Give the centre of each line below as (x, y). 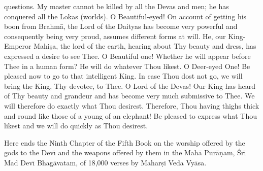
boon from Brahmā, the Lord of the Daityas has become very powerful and (121, 26)
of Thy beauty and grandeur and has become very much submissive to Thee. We (129, 96)
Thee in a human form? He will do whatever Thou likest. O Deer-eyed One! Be (127, 66)
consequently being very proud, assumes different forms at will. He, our (115, 36)
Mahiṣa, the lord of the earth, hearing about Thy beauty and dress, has (145, 46)
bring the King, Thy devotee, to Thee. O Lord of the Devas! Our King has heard (130, 85)
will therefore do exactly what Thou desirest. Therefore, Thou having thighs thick (132, 105)
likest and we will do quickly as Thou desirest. (76, 126)
